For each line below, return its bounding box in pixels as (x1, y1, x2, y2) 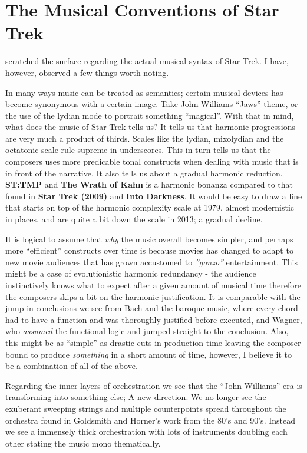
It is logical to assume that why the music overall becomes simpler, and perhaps (5, 232, 293, 245)
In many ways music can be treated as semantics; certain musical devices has (5, 86, 283, 98)
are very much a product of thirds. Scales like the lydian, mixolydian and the (5, 132, 284, 144)
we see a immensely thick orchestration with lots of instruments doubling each (5, 425, 288, 438)
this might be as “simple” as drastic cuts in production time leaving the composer (5, 336, 301, 348)
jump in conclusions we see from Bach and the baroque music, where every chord (5, 302, 298, 314)
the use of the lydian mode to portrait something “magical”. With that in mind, (5, 109, 294, 121)
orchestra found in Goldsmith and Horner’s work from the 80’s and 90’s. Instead (5, 414, 295, 426)
